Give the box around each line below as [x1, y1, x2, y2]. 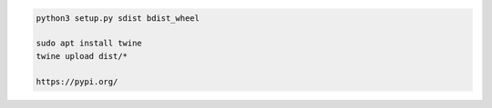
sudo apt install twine [36, 38, 143, 49]
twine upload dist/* [36, 51, 128, 61]
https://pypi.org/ [36, 76, 118, 86]
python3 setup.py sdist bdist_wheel [36, 13, 200, 23]
